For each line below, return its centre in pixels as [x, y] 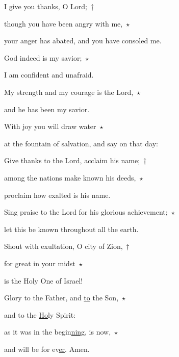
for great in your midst [40, 263]
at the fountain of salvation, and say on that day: [81, 143]
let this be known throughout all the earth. [71, 229]
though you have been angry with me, [63, 23]
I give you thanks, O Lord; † [49, 6]
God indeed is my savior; [43, 57]
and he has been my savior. [47, 109]
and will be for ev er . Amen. [47, 349]
